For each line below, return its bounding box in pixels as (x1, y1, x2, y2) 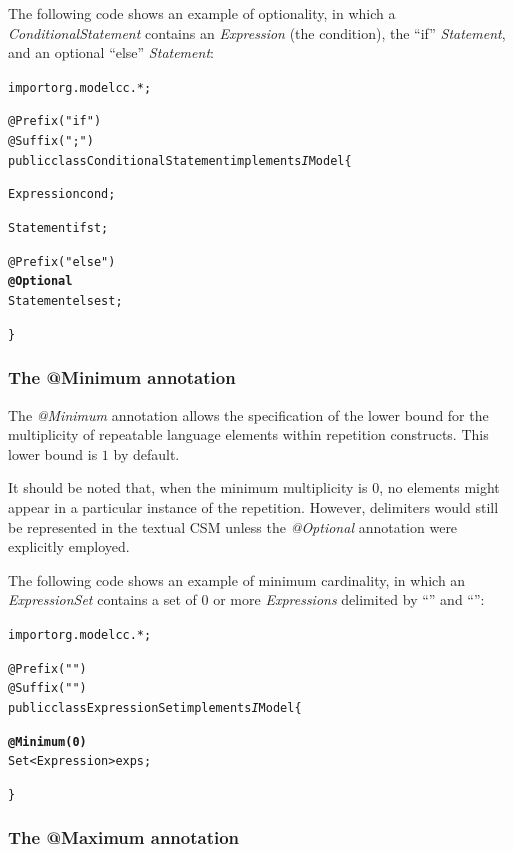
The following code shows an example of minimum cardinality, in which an (8, 569, 466, 590)
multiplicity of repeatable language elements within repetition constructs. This (8, 424, 489, 445)
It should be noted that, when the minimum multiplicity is (8, 477, 368, 498)
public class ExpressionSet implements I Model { (8, 700, 302, 715)
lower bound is (8, 443, 98, 464)
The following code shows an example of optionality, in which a (8, 3, 396, 23)
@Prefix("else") (8, 254, 116, 269)
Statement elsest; (8, 294, 123, 309)
